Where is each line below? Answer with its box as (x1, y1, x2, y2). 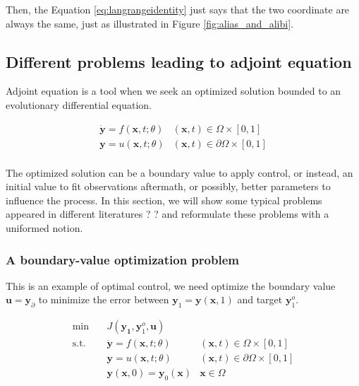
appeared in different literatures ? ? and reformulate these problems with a (6, 206, 329, 221)
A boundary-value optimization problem (6, 250, 239, 268)
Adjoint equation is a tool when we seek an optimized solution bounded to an (6, 83, 341, 98)
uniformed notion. (6, 221, 83, 235)
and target (237, 292, 283, 307)
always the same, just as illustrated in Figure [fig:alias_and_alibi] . (6, 16, 293, 30)
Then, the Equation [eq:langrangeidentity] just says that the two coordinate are (6, 2, 350, 16)
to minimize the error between (38, 292, 169, 307)
